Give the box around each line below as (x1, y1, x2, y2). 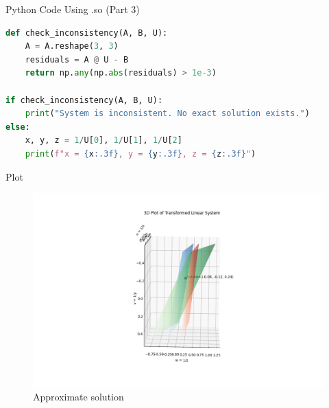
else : (5, 122, 30, 132)
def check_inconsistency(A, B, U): (5, 27, 168, 38)
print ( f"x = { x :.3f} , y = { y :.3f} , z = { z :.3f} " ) (25, 148, 256, 159)
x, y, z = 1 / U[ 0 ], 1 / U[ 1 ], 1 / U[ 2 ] (25, 135, 182, 146)
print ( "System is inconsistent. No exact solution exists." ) (25, 109, 310, 119)
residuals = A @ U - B (25, 54, 129, 65)
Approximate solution (33, 389, 124, 404)
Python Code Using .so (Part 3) (5, 2, 140, 16)
